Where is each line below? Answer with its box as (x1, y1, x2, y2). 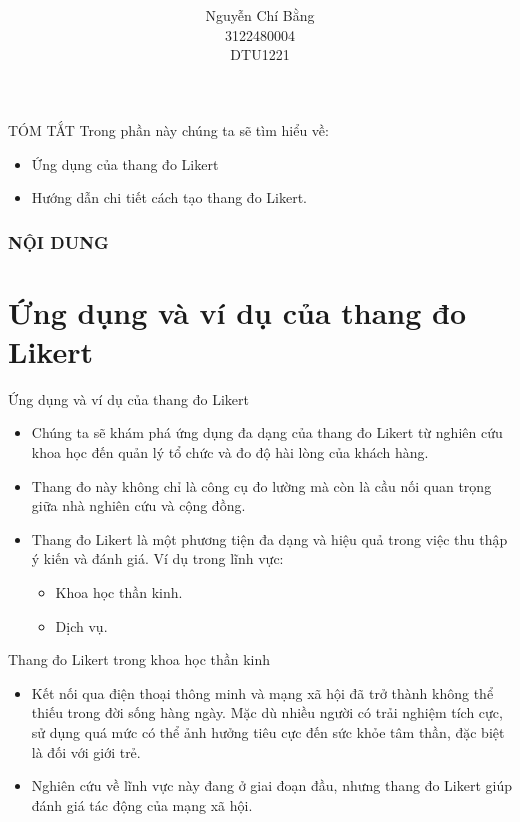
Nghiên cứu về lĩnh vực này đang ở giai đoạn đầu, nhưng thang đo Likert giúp (31, 775, 512, 796)
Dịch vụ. (55, 615, 108, 636)
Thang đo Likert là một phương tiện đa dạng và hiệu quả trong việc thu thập (31, 528, 508, 549)
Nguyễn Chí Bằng (205, 5, 315, 26)
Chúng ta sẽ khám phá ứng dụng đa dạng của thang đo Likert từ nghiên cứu (31, 422, 503, 443)
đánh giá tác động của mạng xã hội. (31, 794, 253, 815)
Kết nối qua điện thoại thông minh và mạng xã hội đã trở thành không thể (31, 682, 494, 703)
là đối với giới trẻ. (31, 741, 141, 762)
